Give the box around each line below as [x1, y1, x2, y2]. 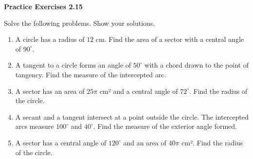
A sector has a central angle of [15, 137, 107, 147]
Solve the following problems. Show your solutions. [4, 18, 155, 28]
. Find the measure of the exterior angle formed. [93, 121, 237, 131]
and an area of [123, 137, 166, 147]
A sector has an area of [15, 86, 85, 96]
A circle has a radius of [15, 34, 85, 44]
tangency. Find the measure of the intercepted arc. [15, 69, 166, 79]
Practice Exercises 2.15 [4, 1, 83, 11]
